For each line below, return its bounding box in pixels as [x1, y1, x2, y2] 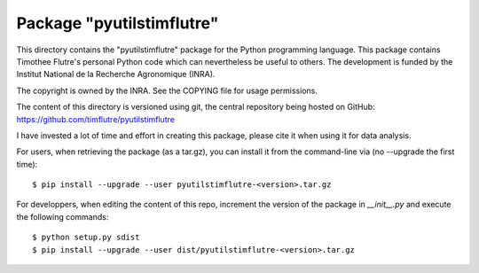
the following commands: [16, 211, 109, 222]
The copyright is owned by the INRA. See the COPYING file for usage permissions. [16, 85, 318, 96]
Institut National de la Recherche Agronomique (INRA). [16, 69, 216, 80]
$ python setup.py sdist [32, 232, 140, 243]
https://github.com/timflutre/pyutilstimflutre [16, 113, 175, 124]
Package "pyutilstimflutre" [16, 13, 219, 33]
